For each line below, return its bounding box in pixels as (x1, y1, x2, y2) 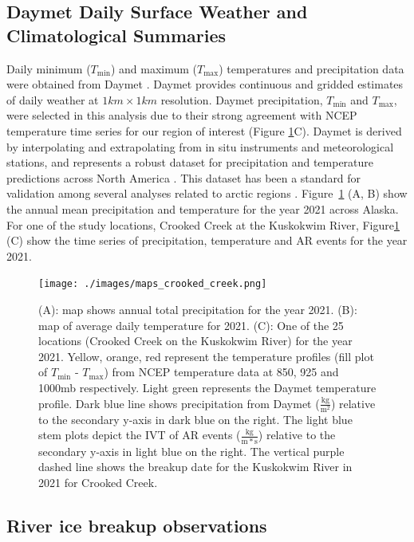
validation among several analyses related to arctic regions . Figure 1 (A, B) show (6, 185, 408, 202)
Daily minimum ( (6, 60, 91, 77)
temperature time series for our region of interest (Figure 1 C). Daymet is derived (6, 122, 402, 139)
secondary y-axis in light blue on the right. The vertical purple (38, 442, 345, 459)
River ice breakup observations (6, 513, 267, 537)
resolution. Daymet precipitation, (160, 91, 323, 108)
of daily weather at (6, 91, 99, 108)
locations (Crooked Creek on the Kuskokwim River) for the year (38, 332, 353, 349)
